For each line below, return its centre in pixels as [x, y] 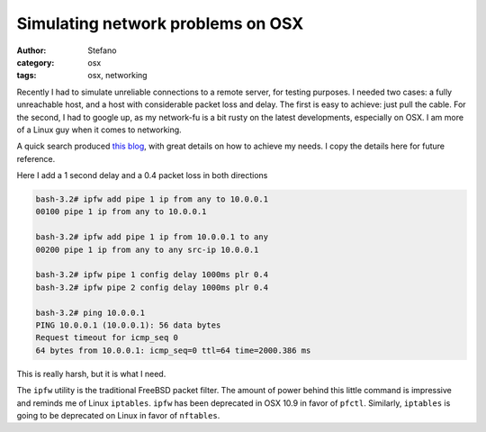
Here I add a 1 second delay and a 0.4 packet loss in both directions [142, 175]
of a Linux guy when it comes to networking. [99, 130]
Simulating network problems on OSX [160, 23]
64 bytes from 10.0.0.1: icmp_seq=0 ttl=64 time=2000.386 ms [173, 350]
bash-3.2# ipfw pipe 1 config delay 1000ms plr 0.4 [152, 275]
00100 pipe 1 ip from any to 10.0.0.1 [121, 212]
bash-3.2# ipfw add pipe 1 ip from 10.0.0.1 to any [152, 237]
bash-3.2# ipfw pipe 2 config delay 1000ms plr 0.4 [152, 287]
